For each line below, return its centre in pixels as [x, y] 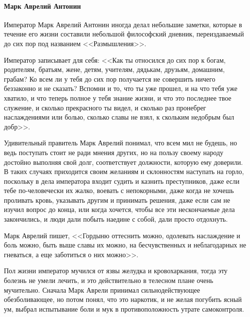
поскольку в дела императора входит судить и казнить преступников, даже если [122, 181]
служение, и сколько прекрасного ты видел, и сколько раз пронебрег [105, 107]
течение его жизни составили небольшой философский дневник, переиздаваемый [124, 34]
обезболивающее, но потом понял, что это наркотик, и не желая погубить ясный [123, 299]
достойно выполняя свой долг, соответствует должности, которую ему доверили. [124, 162]
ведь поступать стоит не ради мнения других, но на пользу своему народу [114, 152]
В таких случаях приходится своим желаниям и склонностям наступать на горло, [124, 171]
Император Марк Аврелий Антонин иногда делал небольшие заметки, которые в [123, 24]
